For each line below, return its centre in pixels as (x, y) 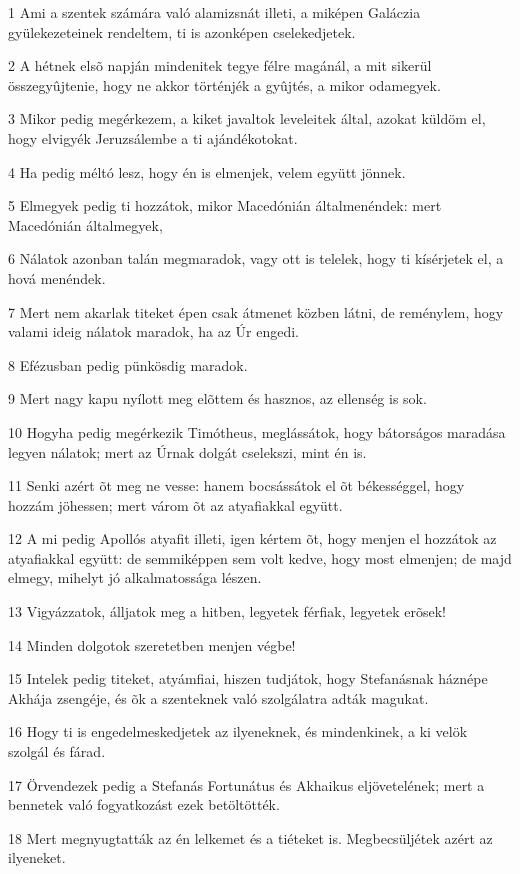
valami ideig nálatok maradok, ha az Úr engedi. (153, 331)
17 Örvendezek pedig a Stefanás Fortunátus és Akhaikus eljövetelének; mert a (246, 784)
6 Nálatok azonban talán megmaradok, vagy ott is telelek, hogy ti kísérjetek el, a (256, 258)
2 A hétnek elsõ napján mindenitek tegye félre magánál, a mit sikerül (220, 65)
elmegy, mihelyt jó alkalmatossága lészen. (135, 577)
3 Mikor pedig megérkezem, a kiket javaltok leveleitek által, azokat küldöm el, (247, 118)
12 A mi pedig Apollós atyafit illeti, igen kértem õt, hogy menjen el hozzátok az (252, 538)
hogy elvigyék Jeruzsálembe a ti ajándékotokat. (153, 137)
